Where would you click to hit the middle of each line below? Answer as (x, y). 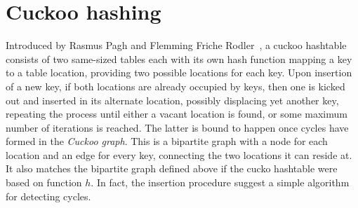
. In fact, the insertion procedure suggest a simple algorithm (220, 182)
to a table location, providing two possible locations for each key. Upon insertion (179, 72)
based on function (44, 182)
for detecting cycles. (48, 196)
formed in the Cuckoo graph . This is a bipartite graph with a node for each (167, 141)
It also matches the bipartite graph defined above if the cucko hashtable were (172, 168)
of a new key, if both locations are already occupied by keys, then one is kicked (175, 86)
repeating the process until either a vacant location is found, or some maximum (177, 114)
